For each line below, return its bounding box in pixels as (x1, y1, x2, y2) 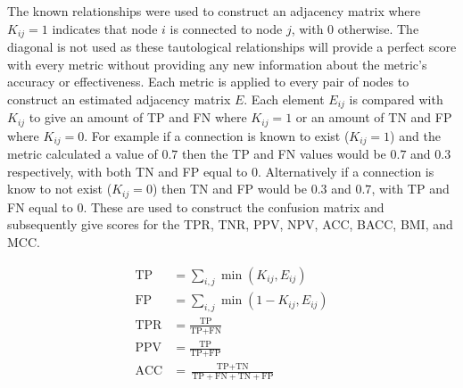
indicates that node (52, 19, 158, 37)
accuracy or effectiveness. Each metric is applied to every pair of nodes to (7, 72, 409, 91)
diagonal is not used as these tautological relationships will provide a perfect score (7, 37, 457, 56)
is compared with (349, 89, 443, 108)
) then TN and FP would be (152, 179, 307, 198)
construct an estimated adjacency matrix (7, 89, 231, 108)
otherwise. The (337, 19, 419, 37)
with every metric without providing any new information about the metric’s (7, 54, 427, 73)
